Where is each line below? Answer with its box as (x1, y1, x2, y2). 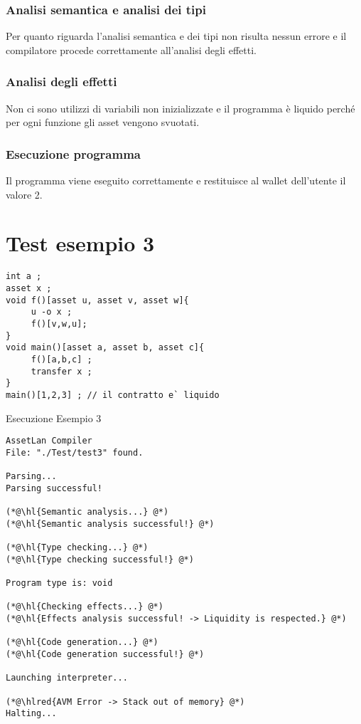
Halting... (6, 708, 57, 719)
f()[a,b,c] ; (31, 354, 92, 364)
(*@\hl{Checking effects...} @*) (6, 602, 163, 612)
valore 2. (6, 187, 43, 201)
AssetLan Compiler (6, 436, 92, 446)
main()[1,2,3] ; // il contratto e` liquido (6, 389, 220, 400)
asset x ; (6, 283, 52, 293)
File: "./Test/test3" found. (6, 447, 144, 458)
